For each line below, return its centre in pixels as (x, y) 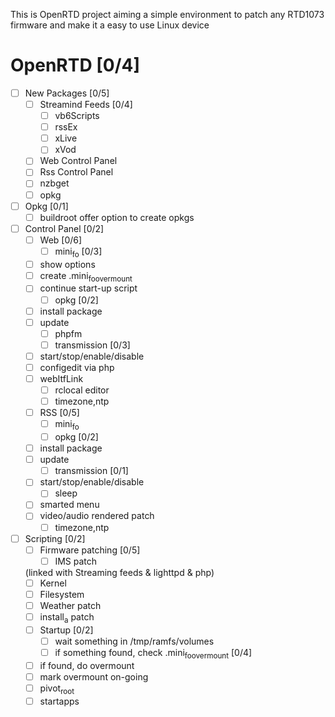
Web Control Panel (78, 161)
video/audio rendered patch (97, 516)
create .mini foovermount (86, 276)
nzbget (54, 183)
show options (67, 264)
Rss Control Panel (76, 172)
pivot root (57, 689)
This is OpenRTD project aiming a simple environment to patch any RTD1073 (167, 14)
